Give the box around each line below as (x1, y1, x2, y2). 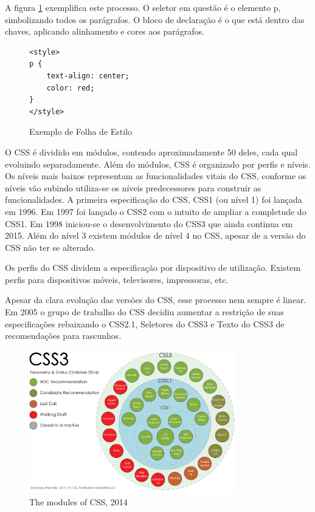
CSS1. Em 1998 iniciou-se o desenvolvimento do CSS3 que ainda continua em (5, 217, 293, 230)
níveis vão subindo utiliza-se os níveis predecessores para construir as (5, 181, 261, 194)
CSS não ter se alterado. (5, 241, 95, 253)
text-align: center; (46, 71, 130, 80)
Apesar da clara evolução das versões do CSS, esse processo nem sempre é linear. (5, 293, 306, 306)
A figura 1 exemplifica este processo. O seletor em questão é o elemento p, (5, 1, 281, 13)
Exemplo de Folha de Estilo (29, 125, 133, 138)
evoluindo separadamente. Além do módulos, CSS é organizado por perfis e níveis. (5, 157, 311, 170)
